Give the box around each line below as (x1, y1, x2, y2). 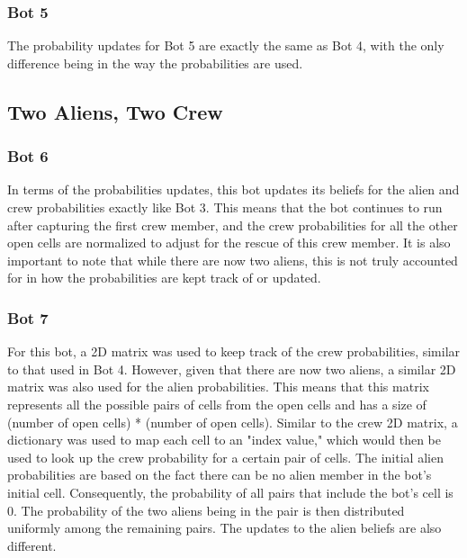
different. (7, 535, 57, 554)
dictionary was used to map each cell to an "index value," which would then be (7, 430, 441, 449)
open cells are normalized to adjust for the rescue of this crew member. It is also (7, 233, 451, 252)
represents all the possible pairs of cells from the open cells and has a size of (7, 394, 427, 413)
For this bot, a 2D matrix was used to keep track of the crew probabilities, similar (7, 342, 461, 361)
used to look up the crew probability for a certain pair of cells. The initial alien (7, 447, 444, 466)
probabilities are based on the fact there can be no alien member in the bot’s (7, 465, 432, 484)
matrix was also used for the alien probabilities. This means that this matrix (7, 377, 429, 396)
